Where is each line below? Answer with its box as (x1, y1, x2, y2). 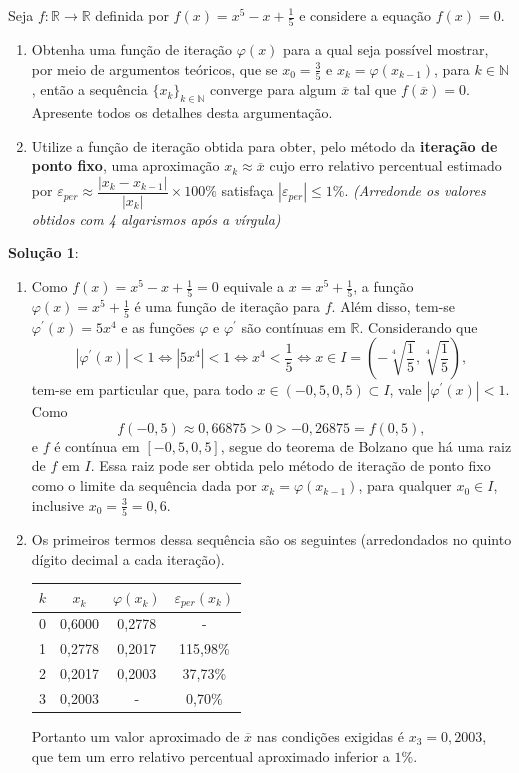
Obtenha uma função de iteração (31, 39, 233, 60)
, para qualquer (358, 475, 452, 496)
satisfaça (221, 180, 274, 201)
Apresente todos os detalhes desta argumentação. (31, 102, 333, 123)
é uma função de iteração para (134, 296, 321, 317)
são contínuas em (241, 316, 346, 337)
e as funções (121, 316, 195, 337)
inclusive (31, 494, 84, 515)
